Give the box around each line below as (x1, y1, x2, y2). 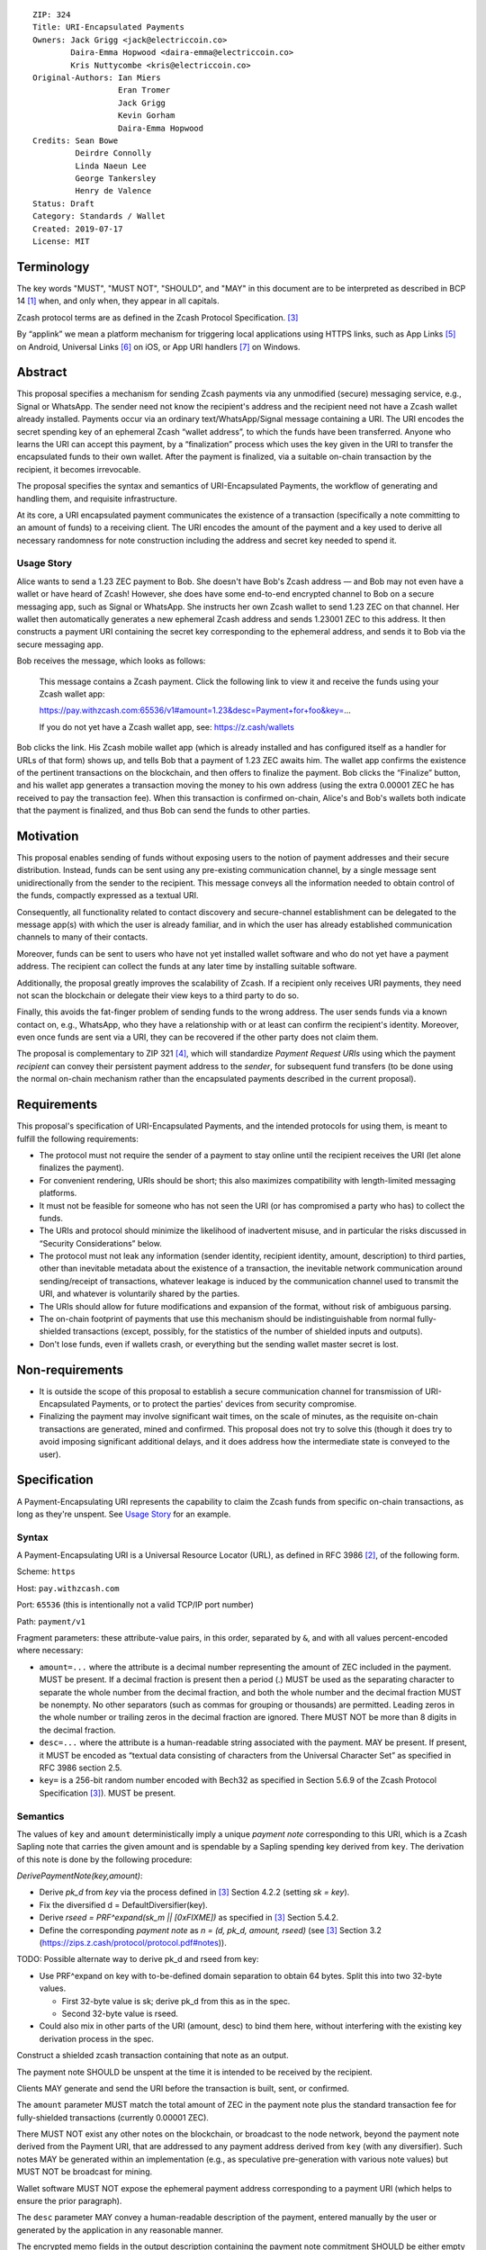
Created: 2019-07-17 (32, 223, 123, 234)
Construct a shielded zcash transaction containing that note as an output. (16, 2050, 289, 2061)
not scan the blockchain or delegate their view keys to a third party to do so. (16, 990, 300, 1001)
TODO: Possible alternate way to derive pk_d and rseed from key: (16, 1954, 260, 1965)
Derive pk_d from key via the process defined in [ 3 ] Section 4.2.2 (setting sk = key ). (39, 1886, 350, 1898)
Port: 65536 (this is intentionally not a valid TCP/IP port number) (16, 1599, 254, 1610)
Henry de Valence (75, 185, 152, 196)
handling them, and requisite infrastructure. (16, 493, 177, 504)
